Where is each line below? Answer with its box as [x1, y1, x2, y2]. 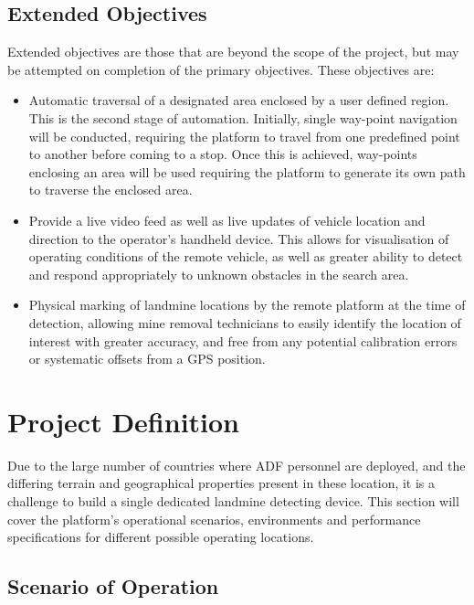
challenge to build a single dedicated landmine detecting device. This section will [7, 492, 459, 511]
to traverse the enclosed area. [28, 180, 193, 199]
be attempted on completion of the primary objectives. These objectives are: [7, 59, 435, 79]
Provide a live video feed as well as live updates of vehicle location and [28, 210, 426, 229]
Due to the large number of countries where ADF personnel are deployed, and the [7, 455, 466, 474]
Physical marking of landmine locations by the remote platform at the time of [28, 295, 466, 314]
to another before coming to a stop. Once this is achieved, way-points [28, 144, 417, 164]
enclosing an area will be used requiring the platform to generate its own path [28, 162, 466, 181]
